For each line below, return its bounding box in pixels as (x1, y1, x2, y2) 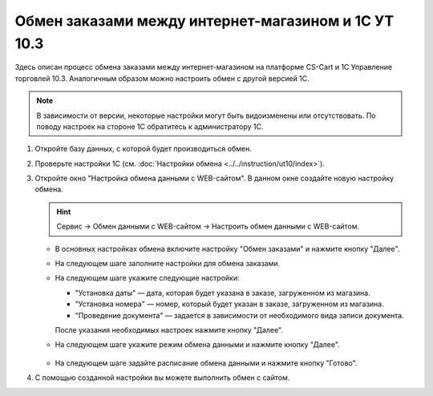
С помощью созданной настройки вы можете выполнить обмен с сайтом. (34, 373, 290, 382)
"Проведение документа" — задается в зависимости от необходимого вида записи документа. (75, 310, 404, 320)
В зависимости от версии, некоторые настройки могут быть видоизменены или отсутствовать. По (36, 111, 376, 120)
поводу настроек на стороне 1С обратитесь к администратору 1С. (36, 121, 264, 131)
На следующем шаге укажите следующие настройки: (55, 273, 240, 283)
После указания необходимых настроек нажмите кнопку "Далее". (55, 325, 284, 334)
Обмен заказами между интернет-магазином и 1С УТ (14, 12, 395, 30)
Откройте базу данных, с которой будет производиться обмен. (34, 144, 252, 154)
